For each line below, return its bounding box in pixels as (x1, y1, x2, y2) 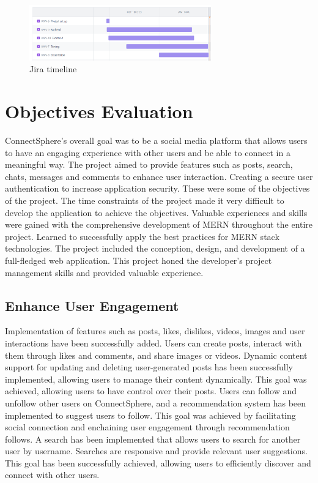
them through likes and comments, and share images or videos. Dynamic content (5, 348, 308, 361)
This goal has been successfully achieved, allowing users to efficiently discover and (5, 456, 311, 469)
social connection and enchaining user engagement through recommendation (5, 421, 290, 433)
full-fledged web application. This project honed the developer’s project (5, 253, 272, 266)
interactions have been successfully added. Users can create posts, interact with (5, 336, 302, 349)
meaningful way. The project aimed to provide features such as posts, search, (5, 158, 293, 171)
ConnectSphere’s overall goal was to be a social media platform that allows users (5, 134, 308, 147)
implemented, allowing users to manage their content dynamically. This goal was (5, 372, 307, 385)
